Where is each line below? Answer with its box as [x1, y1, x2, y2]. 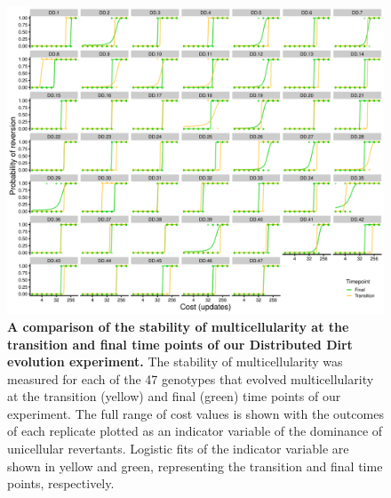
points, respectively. [7, 474, 115, 493]
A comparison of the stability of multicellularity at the [7, 317, 349, 335]
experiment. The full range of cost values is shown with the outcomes [7, 404, 384, 422]
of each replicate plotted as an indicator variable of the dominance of [7, 422, 383, 440]
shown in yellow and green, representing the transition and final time [7, 456, 383, 475]
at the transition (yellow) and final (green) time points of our [7, 387, 341, 406]
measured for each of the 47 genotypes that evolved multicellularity [7, 369, 374, 388]
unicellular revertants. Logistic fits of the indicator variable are [7, 439, 349, 458]
